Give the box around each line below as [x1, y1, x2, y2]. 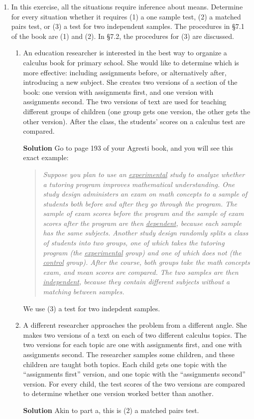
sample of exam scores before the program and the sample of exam [43, 208, 244, 218]
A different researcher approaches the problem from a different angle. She [23, 320, 247, 330]
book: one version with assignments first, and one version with [23, 86, 214, 97]
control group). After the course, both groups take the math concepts [43, 257, 250, 267]
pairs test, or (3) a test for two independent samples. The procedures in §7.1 [11, 21, 245, 31]
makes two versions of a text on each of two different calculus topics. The [23, 329, 247, 340]
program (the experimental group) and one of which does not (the [43, 247, 242, 257]
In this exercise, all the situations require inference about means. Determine [11, 1, 243, 11]
